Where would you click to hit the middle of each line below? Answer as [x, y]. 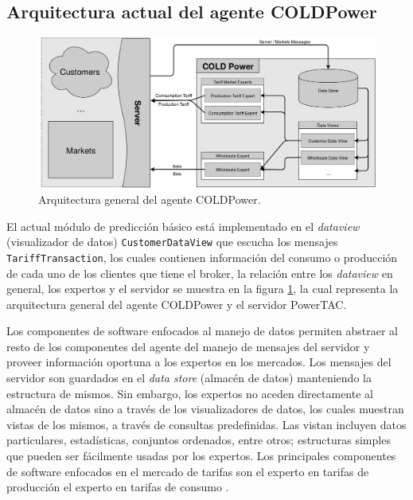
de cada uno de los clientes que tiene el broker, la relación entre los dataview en [200, 273]
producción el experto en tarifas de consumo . [118, 487]
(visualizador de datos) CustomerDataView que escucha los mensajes [172, 242]
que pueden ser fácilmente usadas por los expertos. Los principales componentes [201, 456]
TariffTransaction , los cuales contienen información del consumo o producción [202, 257]
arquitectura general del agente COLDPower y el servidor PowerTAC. [177, 304]
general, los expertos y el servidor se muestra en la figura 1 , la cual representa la [203, 289]
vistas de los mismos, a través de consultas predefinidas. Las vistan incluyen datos [206, 424]
